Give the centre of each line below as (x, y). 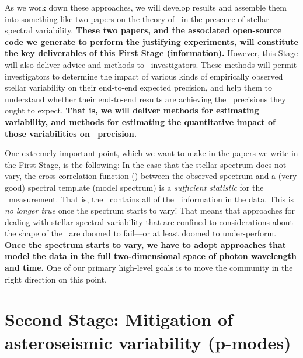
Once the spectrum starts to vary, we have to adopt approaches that (145, 244)
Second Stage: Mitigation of (119, 319)
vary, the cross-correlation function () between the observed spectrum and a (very (151, 176)
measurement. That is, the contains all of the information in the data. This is (151, 199)
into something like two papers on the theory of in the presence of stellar (137, 18)
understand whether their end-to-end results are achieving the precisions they (145, 99)
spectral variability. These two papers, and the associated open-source (143, 30)
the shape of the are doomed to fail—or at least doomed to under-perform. (141, 233)
